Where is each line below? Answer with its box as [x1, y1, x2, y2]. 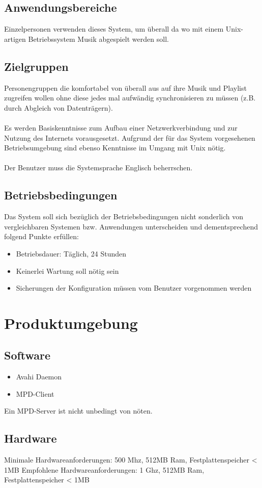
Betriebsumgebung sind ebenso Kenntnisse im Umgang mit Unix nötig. [4, 142, 226, 153]
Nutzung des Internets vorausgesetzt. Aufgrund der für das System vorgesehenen [4, 132, 255, 143]
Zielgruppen [4, 58, 69, 74]
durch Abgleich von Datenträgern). [4, 102, 113, 113]
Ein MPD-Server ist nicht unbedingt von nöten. [4, 405, 153, 416]
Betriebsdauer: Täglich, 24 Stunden [16, 248, 127, 259]
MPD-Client [16, 388, 54, 399]
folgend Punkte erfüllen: [4, 231, 79, 242]
